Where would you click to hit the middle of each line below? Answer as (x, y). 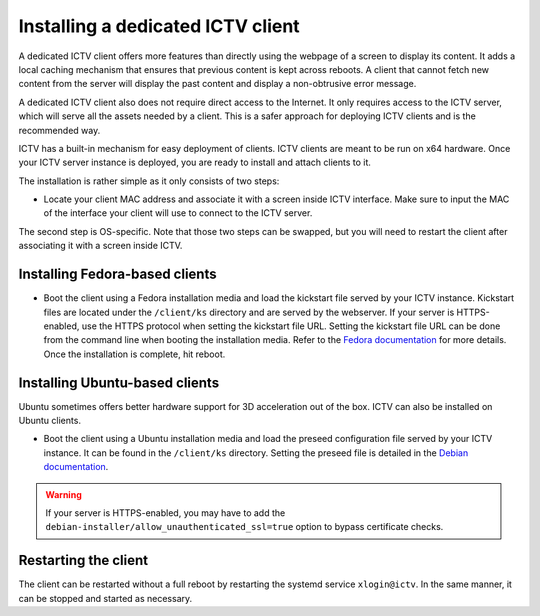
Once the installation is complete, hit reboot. (134, 354)
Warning (63, 494)
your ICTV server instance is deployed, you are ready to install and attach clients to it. (195, 162)
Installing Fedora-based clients (117, 274)
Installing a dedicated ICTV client (159, 26)
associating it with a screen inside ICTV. (100, 246)
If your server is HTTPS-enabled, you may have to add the (165, 512)
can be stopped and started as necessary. (105, 598)
